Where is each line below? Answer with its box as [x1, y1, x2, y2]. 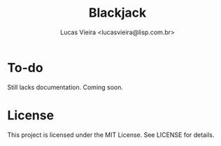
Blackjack [88, 5, 147, 21]
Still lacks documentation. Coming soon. [7, 82, 124, 92]
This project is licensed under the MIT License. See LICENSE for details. [7, 131, 215, 139]
